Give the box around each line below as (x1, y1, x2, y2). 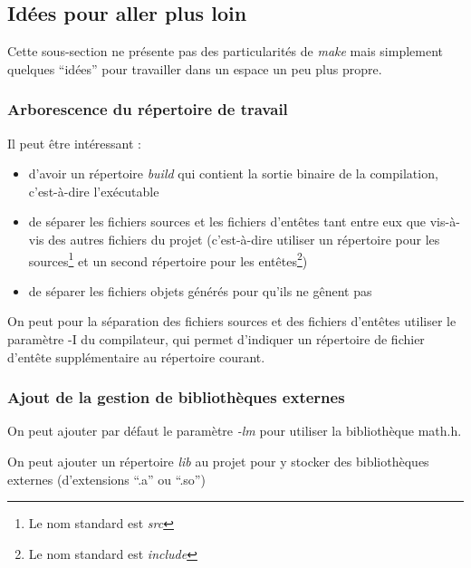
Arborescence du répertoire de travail (7, 98, 288, 120)
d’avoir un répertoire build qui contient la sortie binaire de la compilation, (28, 164, 438, 183)
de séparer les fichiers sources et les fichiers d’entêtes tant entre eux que (28, 212, 427, 231)
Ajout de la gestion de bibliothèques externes (7, 386, 345, 409)
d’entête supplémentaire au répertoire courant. (7, 347, 265, 366)
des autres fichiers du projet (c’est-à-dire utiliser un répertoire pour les (48, 229, 440, 248)
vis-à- (429, 212, 460, 231)
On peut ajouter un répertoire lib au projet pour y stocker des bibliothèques (7, 452, 429, 471)
